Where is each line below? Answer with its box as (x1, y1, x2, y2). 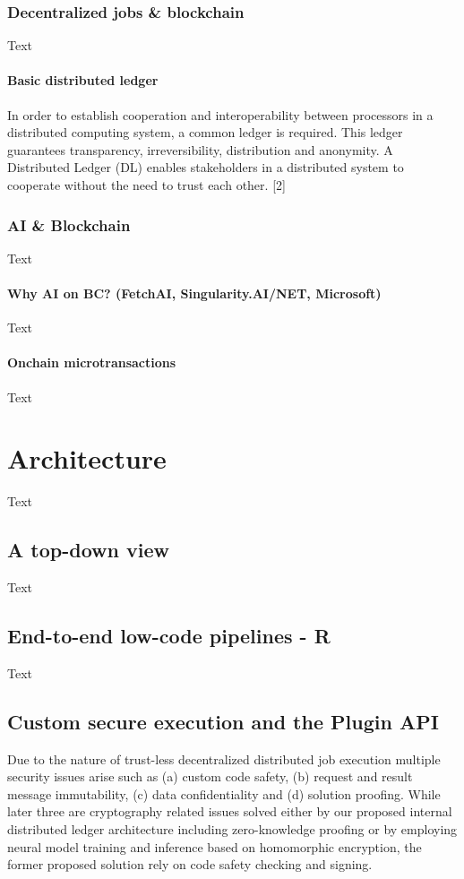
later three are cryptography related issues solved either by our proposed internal (7, 802, 452, 821)
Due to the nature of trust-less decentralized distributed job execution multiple (7, 749, 441, 768)
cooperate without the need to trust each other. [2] (7, 175, 286, 194)
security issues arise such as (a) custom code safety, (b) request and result (7, 767, 413, 786)
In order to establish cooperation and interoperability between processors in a (7, 105, 434, 124)
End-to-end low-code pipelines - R (7, 622, 331, 650)
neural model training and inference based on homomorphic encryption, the (7, 837, 422, 856)
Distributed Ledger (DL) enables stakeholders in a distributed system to (7, 158, 404, 177)
